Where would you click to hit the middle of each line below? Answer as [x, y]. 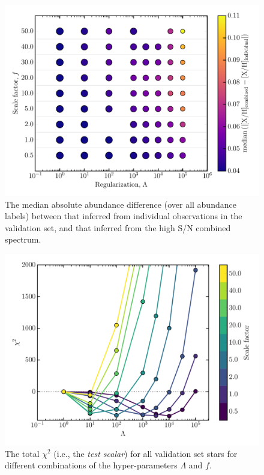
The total [22, 453]
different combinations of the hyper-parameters [91, 465]
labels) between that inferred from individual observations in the [124, 216]
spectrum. [23, 239]
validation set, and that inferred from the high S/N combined [118, 227]
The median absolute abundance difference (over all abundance [121, 204]
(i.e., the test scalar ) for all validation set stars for [145, 453]
